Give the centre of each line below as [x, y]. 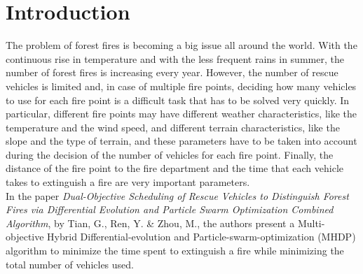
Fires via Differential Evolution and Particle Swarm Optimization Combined [170, 209]
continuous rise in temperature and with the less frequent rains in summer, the [175, 58]
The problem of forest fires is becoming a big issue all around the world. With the [181, 45]
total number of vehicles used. [70, 264]
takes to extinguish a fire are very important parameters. [128, 182]
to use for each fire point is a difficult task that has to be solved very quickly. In [178, 100]
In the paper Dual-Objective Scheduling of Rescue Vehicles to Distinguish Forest [177, 195]
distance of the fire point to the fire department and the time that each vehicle [175, 168]
